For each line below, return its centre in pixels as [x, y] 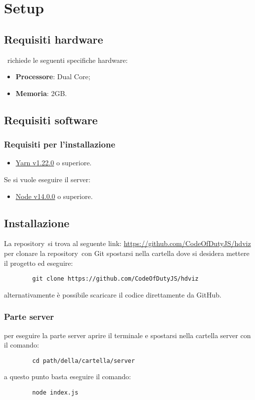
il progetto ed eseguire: [39, 263]
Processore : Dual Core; [53, 76]
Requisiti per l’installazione [60, 144]
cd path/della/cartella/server [84, 361]
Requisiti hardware [54, 39]
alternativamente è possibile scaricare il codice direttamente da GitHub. [113, 294]
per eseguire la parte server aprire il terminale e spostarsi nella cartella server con [127, 335]
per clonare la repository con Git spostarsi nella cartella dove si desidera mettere [127, 253]
